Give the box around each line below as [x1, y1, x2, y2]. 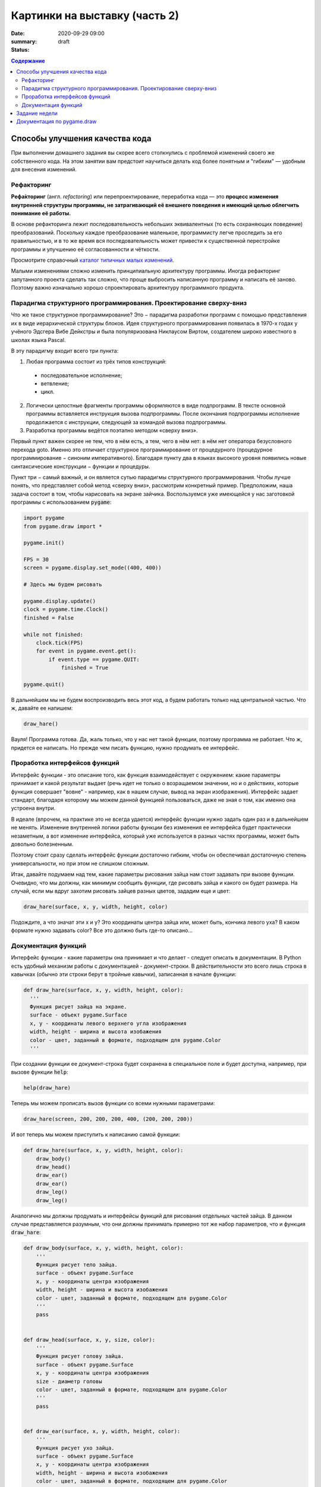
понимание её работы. [11, 210, 71, 217]
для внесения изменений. [11, 166, 77, 173]
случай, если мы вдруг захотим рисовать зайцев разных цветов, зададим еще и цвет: [11, 887, 231, 895]
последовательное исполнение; [40, 372, 122, 379]
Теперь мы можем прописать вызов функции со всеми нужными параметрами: [11, 1100, 215, 1107]
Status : [11, 46, 30, 54]
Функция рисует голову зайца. [36, 1353, 124, 1360]
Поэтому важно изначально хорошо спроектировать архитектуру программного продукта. [11, 284, 245, 291]
